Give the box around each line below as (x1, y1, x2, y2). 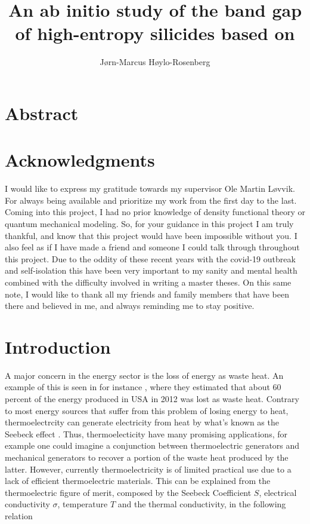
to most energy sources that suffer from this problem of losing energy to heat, (5, 404, 289, 416)
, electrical (259, 486, 297, 498)
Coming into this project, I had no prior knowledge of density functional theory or (5, 206, 306, 218)
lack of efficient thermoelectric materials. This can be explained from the (5, 474, 271, 487)
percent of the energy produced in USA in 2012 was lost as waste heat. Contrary (5, 393, 299, 405)
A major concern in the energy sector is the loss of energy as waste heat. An (5, 369, 284, 381)
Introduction (5, 334, 111, 358)
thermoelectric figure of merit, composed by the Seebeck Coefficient (5, 486, 252, 498)
